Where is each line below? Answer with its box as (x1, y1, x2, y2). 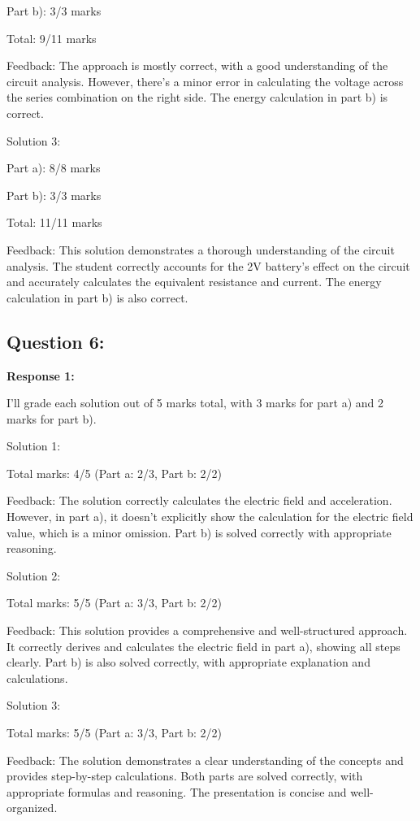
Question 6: (6, 328, 105, 354)
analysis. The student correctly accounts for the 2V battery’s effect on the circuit (6, 257, 410, 274)
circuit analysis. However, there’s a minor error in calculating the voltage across (6, 72, 404, 89)
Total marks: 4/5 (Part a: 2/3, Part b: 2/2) (6, 464, 223, 481)
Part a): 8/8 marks (6, 159, 101, 176)
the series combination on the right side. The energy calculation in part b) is (6, 89, 388, 106)
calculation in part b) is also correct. (6, 289, 188, 306)
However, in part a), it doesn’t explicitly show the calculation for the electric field (6, 508, 414, 525)
